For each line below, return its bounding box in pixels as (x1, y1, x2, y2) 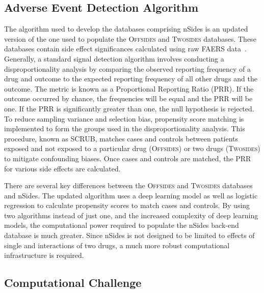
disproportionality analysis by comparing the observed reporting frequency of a (4, 63, 251, 74)
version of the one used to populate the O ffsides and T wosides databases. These (4, 33, 256, 44)
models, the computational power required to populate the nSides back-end (4, 220, 239, 230)
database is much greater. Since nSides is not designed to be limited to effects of (4, 230, 255, 241)
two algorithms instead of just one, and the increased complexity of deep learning (4, 210, 258, 220)
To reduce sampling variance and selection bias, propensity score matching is (4, 113, 244, 124)
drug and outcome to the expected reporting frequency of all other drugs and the (4, 73, 257, 84)
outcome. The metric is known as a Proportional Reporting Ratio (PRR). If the (4, 83, 254, 94)
